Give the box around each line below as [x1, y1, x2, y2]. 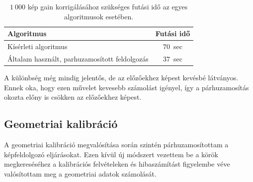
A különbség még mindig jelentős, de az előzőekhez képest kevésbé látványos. [4, 72, 239, 82]
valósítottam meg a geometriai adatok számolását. [4, 168, 157, 179]
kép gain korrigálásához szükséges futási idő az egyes [27, 1, 188, 11]
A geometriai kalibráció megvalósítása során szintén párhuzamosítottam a [4, 139, 229, 149]
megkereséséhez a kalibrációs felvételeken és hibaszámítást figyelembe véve [4, 159, 230, 169]
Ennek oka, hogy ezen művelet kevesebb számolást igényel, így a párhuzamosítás [4, 82, 249, 92]
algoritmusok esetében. [64, 11, 134, 21]
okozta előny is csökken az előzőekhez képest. [4, 92, 142, 102]
